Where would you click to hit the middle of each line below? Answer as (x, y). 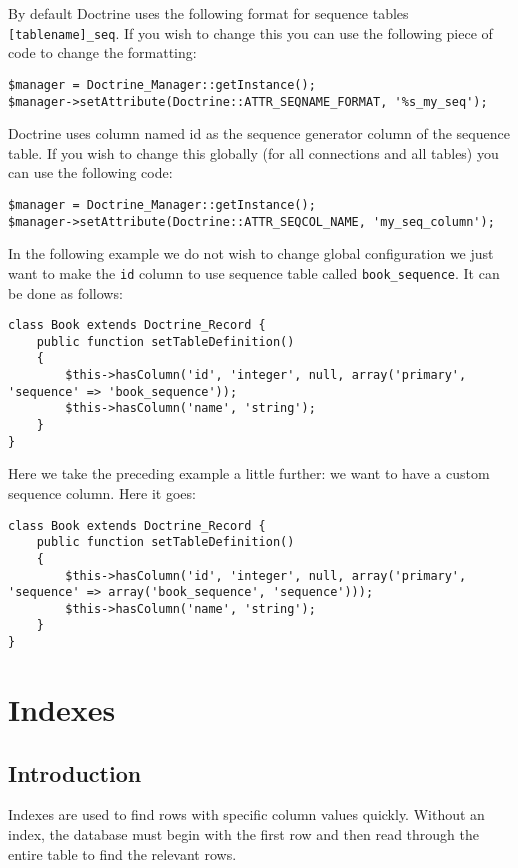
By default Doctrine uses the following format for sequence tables (208, 13)
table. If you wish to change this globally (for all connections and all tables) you (253, 152)
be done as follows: (65, 292)
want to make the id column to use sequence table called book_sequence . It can (254, 272)
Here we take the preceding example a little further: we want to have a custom (249, 473)
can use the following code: (90, 172)
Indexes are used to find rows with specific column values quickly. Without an (246, 814)
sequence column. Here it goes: (102, 492)
